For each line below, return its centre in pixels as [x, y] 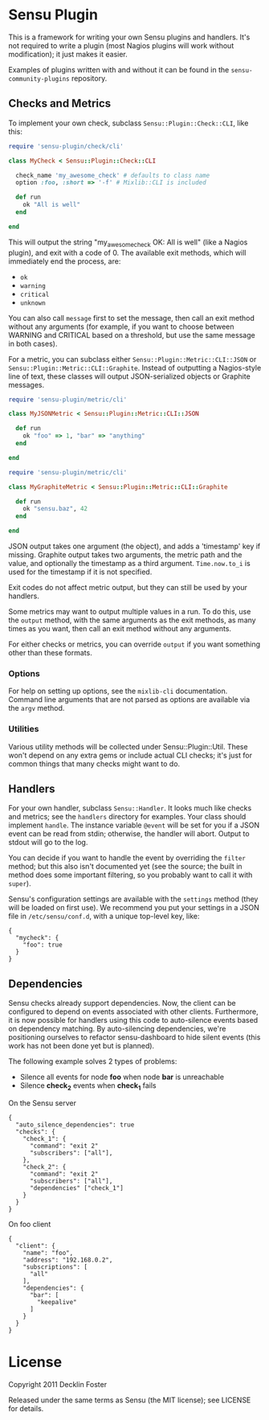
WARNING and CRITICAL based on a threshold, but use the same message [132, 334]
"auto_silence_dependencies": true [75, 1125]
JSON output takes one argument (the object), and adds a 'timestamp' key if [134, 546]
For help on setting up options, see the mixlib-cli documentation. [118, 691]
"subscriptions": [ [55, 1267]
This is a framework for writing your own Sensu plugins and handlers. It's [129, 37]
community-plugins [39, 79]
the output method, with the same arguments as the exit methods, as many [132, 620]
